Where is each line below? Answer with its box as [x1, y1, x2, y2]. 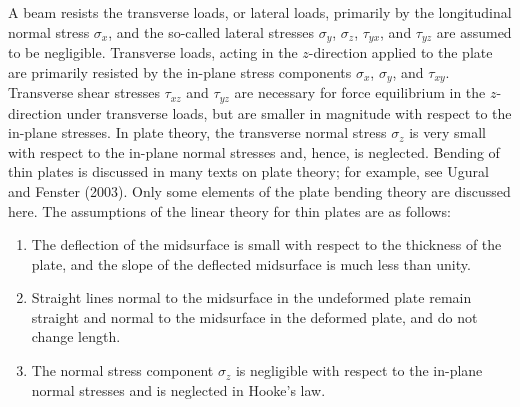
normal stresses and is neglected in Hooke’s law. [31, 379, 326, 400]
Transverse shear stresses [8, 82, 160, 103]
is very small [409, 122, 486, 143]
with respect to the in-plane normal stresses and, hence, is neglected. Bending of [8, 141, 500, 162]
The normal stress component [31, 360, 214, 381]
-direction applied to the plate [308, 42, 493, 63]
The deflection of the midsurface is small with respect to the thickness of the [31, 234, 502, 255]
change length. [31, 326, 121, 347]
